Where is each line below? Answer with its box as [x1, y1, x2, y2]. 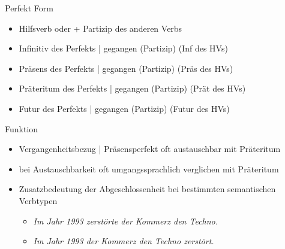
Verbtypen [19, 194, 58, 207]
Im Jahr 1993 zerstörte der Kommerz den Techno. [33, 214, 218, 227]
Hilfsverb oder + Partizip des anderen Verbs [19, 22, 182, 34]
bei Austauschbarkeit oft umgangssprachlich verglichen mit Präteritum [19, 162, 279, 175]
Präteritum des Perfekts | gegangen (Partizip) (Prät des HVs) [19, 82, 246, 95]
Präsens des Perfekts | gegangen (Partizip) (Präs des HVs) [19, 62, 233, 74]
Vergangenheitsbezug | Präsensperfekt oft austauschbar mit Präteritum [19, 142, 281, 155]
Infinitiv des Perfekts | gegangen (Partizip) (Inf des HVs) [19, 42, 228, 54]
